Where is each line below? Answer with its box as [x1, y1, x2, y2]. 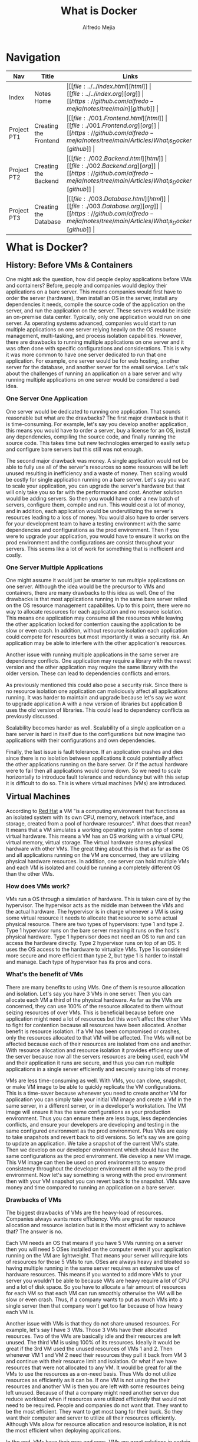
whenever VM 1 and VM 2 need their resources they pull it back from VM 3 [6, 1351, 187, 1359]
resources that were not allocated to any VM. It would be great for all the [6, 1364, 182, 1371]
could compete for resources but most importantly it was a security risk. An [6, 633, 189, 640]
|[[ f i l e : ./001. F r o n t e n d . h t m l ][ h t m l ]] [66, 114, 164, 122]
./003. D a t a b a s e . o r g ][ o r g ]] [85, 202, 159, 210]
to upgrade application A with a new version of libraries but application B [6, 700, 183, 708]
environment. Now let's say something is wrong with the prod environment [6, 1171, 187, 1178]
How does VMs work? [6, 882, 70, 890]
